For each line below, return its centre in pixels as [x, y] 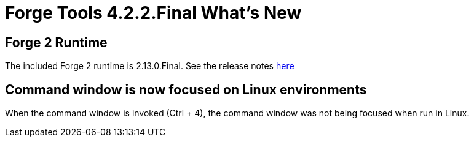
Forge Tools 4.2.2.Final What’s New [153, 13]
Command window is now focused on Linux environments [186, 89]
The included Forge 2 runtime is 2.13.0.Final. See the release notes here [150, 66]
